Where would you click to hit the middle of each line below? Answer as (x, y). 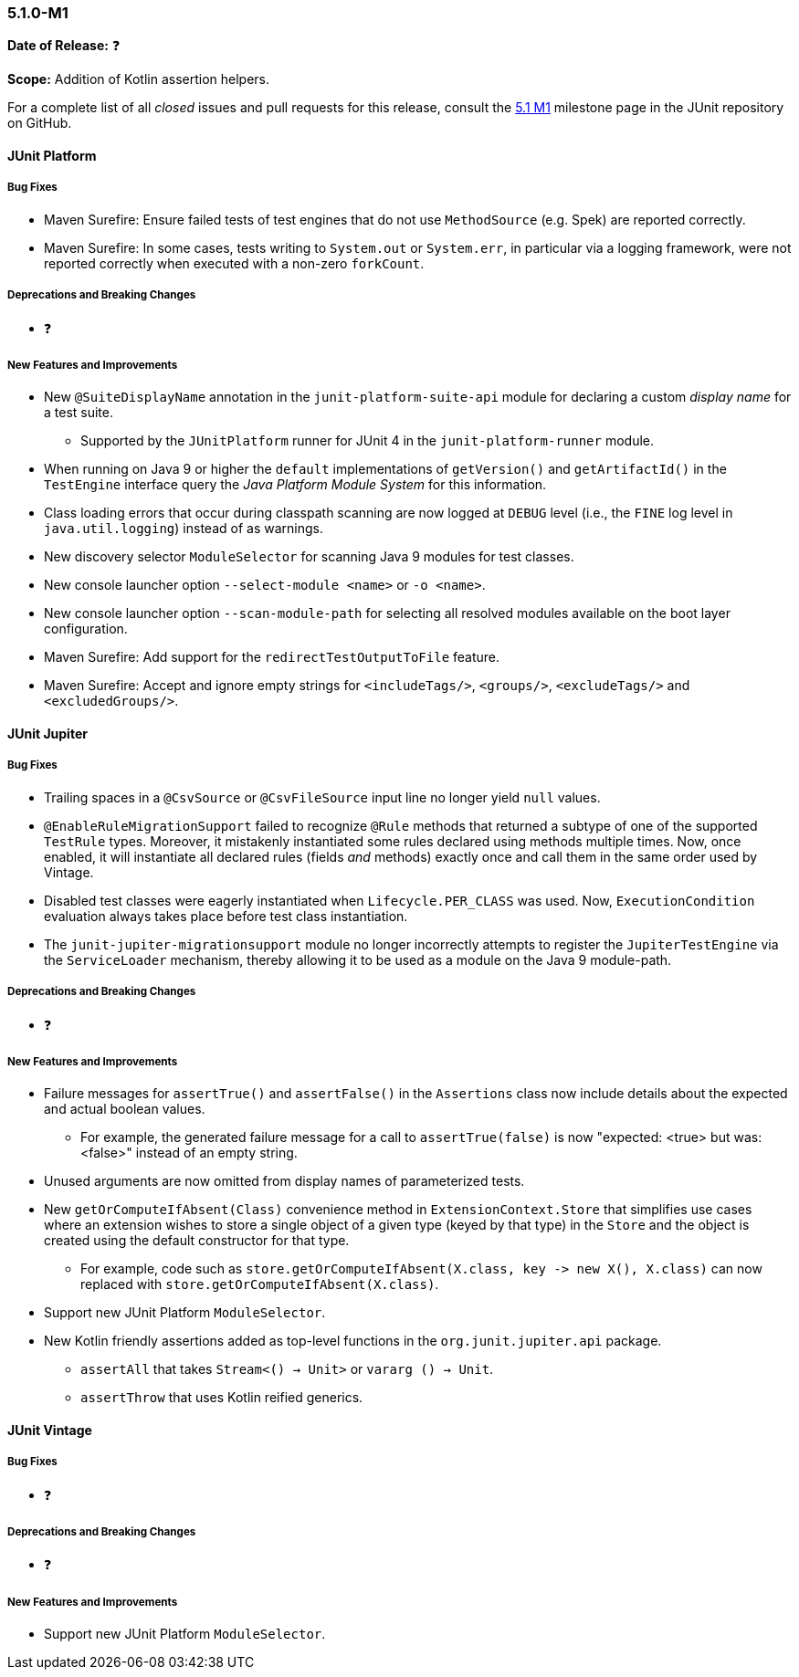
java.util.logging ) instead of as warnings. (184, 529)
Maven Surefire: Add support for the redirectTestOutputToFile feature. (272, 657)
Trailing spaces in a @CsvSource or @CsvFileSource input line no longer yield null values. (322, 797)
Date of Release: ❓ (64, 46)
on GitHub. (40, 123)
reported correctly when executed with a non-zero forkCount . (234, 263)
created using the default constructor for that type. (197, 1241)
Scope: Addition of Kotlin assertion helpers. (139, 79)
